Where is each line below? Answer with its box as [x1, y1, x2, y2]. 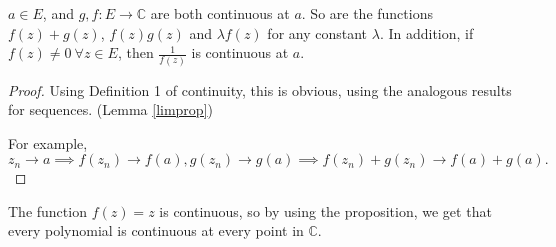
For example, [8, 132, 88, 153]
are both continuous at [150, 3, 290, 23]
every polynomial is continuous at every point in [8, 220, 304, 241]
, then [117, 42, 154, 63]
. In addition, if [379, 22, 474, 43]
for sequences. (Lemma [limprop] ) [8, 99, 213, 120]
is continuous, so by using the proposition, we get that [159, 200, 492, 221]
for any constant [267, 22, 368, 43]
